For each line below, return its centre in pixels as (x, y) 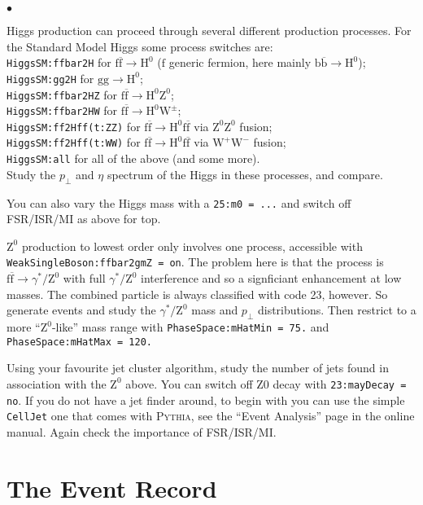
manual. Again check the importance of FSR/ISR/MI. (142, 431)
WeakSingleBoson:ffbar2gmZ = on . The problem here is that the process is (195, 262)
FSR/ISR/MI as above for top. (84, 219)
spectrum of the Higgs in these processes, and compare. (245, 174)
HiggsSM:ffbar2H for (59, 62)
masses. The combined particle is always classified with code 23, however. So (197, 294)
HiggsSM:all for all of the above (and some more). (133, 158)
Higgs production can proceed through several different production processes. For (209, 30)
